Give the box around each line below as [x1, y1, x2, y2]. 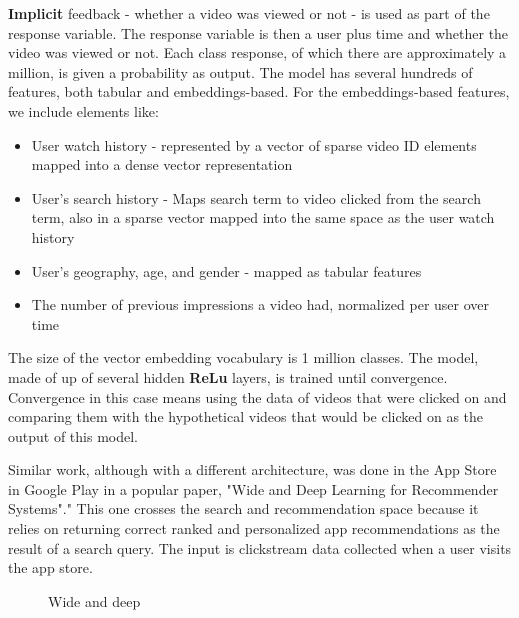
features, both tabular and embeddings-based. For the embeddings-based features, [8, 81, 510, 102]
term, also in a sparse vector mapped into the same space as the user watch [31, 207, 495, 228]
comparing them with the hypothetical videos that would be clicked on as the [8, 406, 484, 427]
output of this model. [8, 425, 138, 446]
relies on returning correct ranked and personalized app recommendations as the [8, 518, 500, 539]
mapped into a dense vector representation [31, 154, 293, 175]
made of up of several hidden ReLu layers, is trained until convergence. [8, 366, 448, 387]
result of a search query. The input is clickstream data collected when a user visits [8, 537, 512, 558]
